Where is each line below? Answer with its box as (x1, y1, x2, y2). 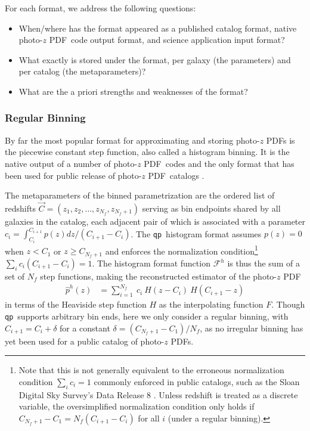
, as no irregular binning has (200, 321, 303, 334)
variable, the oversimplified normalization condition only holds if (18, 400, 255, 413)
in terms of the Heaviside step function (5, 298, 147, 311)
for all (138, 411, 160, 424)
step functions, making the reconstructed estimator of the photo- (40, 270, 277, 283)
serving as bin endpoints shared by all (142, 201, 281, 214)
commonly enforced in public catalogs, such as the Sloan (94, 375, 300, 387)
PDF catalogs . (148, 169, 204, 181)
